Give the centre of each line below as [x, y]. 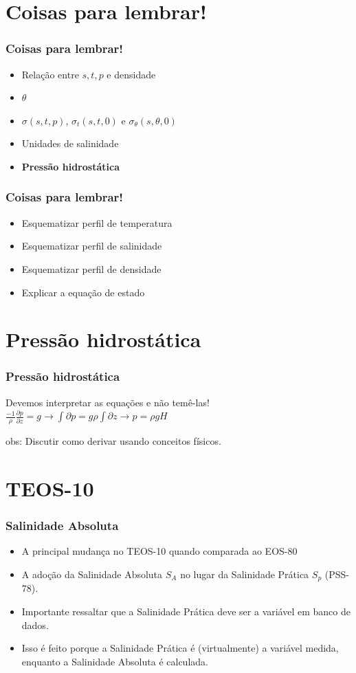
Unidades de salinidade [70, 143]
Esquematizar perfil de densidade [91, 268]
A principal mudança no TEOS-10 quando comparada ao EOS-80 [159, 551]
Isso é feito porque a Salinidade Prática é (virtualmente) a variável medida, [180, 648]
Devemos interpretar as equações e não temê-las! [108, 402]
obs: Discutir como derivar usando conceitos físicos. [113, 441]
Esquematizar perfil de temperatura [97, 222]
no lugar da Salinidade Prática [245, 574]
